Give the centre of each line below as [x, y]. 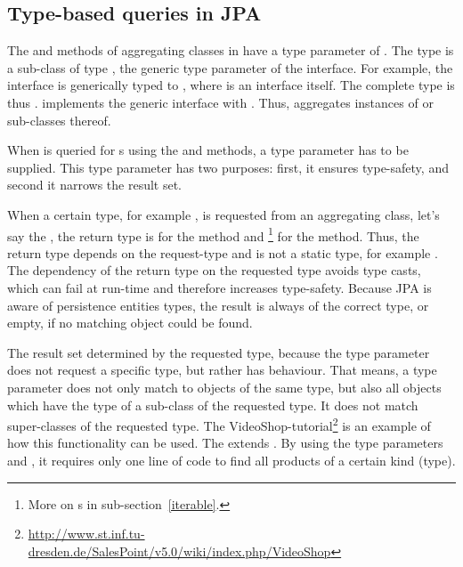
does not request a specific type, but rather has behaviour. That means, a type [222, 370]
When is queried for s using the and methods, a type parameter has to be [208, 150]
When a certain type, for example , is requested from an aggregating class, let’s [223, 214]
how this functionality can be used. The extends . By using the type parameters [225, 443]
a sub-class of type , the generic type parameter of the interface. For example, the [230, 67]
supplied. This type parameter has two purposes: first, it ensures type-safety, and [228, 167]
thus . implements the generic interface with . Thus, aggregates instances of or [220, 102]
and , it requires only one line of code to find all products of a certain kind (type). [231, 460]
